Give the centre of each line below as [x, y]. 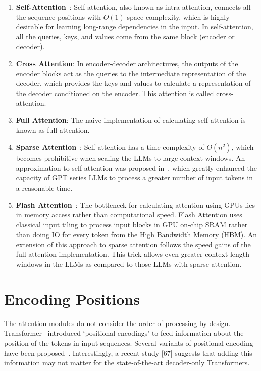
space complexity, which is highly [178, 16]
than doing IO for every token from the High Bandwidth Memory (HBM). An [137, 234]
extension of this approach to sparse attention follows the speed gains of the [133, 244]
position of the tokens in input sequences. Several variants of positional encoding [129, 342]
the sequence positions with [59, 16]
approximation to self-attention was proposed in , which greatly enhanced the [136, 168]
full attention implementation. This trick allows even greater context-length [133, 254]
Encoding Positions [72, 298]
